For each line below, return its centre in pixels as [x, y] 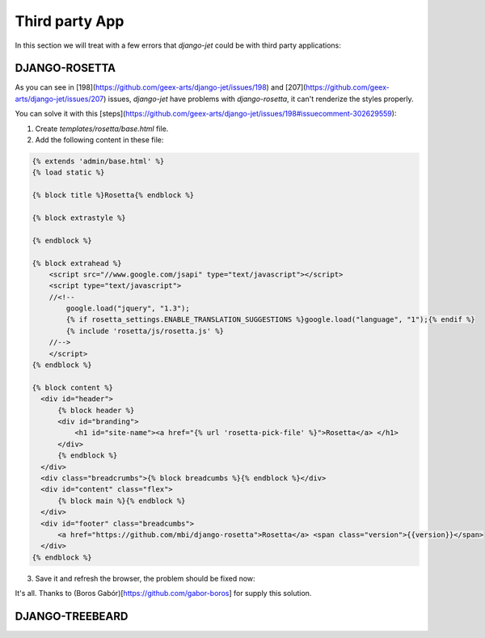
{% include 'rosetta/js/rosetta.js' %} [145, 331]
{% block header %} [96, 410]
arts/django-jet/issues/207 [59, 99]
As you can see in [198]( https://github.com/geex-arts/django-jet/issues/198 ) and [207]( [160, 87]
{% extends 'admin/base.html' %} [98, 161]
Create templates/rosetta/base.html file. [102, 129]
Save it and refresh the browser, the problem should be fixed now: [145, 578]
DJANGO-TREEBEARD [72, 616]
